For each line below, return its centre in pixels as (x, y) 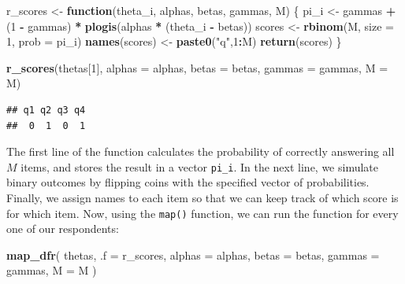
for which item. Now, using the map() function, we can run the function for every (202, 213)
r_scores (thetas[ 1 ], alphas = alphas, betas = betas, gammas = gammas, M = (197, 67)
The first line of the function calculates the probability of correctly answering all (201, 151)
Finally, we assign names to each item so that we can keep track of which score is (202, 197)
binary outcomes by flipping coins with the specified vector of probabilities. (188, 182)
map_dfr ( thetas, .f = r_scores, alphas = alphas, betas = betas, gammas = (193, 254)
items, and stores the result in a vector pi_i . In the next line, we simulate (200, 166)
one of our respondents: (63, 229)
